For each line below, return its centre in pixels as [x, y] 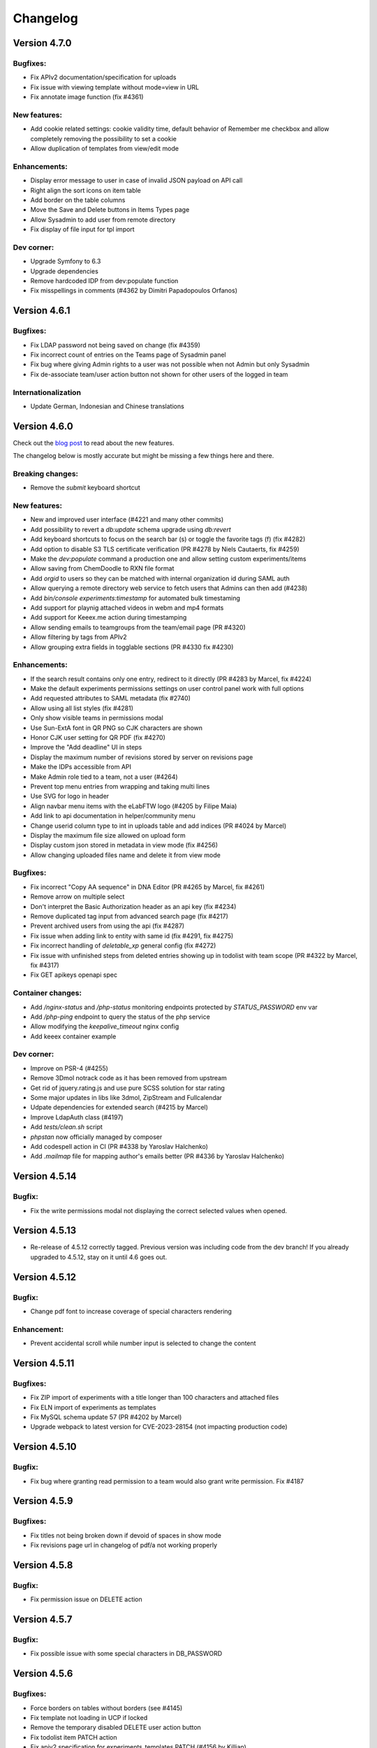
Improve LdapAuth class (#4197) [77, 1117]
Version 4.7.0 [42, 43]
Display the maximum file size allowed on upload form [108, 835]
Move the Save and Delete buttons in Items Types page [110, 210]
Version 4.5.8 [43, 1565]
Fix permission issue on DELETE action [86, 1599]
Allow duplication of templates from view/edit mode [105, 149]
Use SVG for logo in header [70, 796]
